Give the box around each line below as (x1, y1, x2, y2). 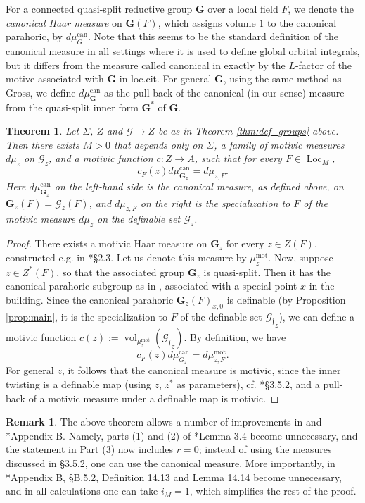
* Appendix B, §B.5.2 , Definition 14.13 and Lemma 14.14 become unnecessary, (6, 469, 342, 484)
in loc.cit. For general (119, 71, 212, 86)
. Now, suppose (268, 249, 333, 264)
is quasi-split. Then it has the (203, 264, 331, 279)
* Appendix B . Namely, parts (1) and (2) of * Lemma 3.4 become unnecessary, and (6, 428, 358, 442)
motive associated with (6, 71, 104, 86)
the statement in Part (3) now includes (6, 442, 173, 457)
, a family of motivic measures (214, 137, 345, 151)
